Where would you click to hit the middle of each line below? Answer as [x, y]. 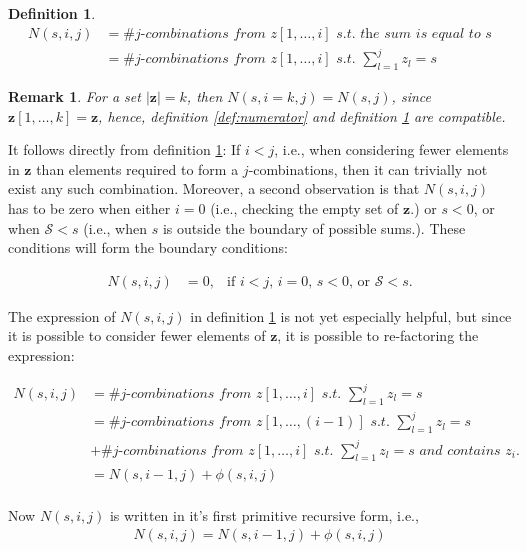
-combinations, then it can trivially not [368, 168]
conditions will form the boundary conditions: [148, 247]
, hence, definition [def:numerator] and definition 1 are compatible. [302, 115]
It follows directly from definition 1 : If [124, 149]
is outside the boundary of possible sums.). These [314, 227]
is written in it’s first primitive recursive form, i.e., [264, 514]
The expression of [62, 315]
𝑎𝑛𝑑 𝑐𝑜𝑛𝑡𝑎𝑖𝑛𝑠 [460, 450]
